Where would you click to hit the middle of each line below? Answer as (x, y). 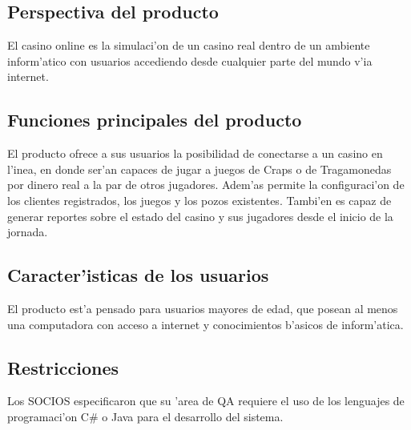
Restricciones (63, 367)
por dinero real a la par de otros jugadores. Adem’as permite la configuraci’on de (206, 185)
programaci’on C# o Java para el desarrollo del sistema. (145, 416)
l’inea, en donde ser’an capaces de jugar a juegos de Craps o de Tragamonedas (199, 169)
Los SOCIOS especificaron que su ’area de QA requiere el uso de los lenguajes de (206, 401)
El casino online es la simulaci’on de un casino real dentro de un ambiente (189, 45)
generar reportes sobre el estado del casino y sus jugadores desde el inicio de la (200, 216)
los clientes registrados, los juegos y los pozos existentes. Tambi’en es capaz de (199, 200)
